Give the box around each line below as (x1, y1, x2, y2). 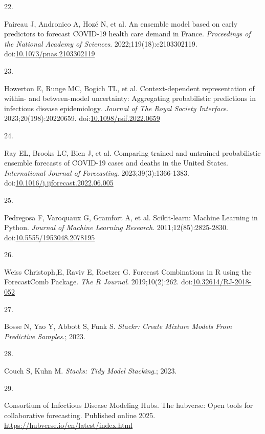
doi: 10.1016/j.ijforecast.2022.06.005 (4, 177, 114, 188)
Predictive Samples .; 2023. (4, 330, 85, 341)
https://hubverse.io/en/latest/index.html (4, 420, 133, 430)
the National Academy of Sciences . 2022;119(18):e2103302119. (4, 38, 197, 49)
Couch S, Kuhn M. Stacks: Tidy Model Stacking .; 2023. (4, 365, 177, 376)
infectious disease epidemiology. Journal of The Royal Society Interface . (4, 102, 229, 113)
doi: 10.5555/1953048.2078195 (4, 232, 95, 242)
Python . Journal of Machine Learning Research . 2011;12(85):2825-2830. (4, 222, 228, 233)
